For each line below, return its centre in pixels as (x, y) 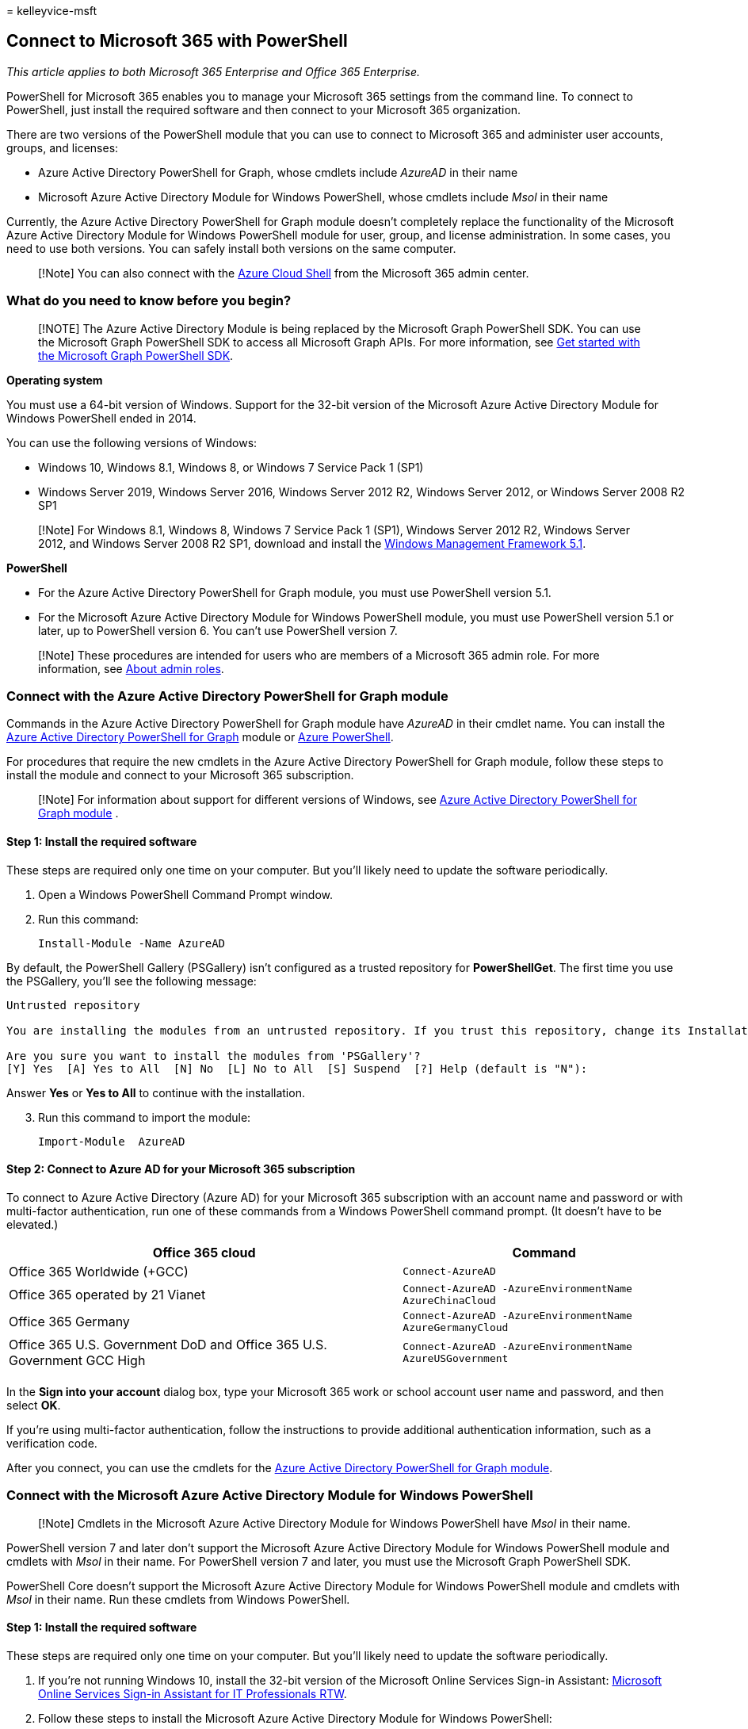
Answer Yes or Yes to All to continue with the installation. (156, 1092)
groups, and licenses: (63, 147)
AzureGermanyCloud (456, 1327)
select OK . (34, 1405)
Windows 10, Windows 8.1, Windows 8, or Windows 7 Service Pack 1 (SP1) (231, 467)
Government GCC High (77, 1360)
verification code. (52, 1443)
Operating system (55, 380)
